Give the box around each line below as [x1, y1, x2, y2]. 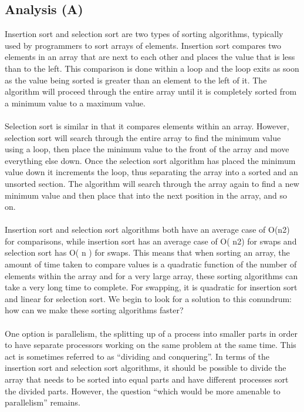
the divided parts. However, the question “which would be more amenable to [5, 384, 281, 397]
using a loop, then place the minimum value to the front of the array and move [5, 143, 289, 155]
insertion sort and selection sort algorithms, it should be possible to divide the [5, 361, 286, 374]
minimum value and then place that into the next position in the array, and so [5, 189, 287, 201]
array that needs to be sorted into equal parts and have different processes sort [5, 373, 289, 386]
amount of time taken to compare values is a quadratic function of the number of [5, 258, 297, 270]
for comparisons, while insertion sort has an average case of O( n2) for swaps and [5, 235, 297, 247]
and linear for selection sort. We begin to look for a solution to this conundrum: [5, 292, 292, 304]
